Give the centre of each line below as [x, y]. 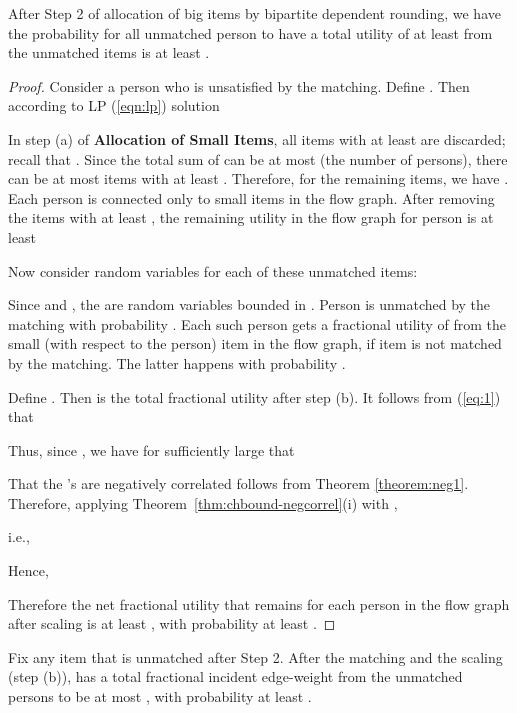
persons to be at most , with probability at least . [160, 696]
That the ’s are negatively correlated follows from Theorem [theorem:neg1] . [238, 483]
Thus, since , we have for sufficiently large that [151, 449]
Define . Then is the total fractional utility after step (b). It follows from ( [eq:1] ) [254, 396]
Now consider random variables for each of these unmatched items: [213, 270]
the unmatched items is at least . [109, 52]
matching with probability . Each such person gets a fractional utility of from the [257, 323]
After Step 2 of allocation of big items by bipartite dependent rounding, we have [254, 13]
